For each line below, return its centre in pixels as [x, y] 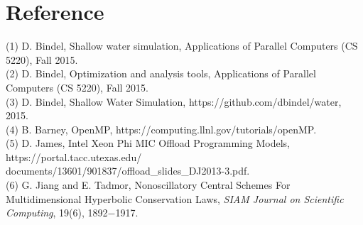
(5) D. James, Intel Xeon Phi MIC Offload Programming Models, [148, 143]
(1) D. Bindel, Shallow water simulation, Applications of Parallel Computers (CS [182, 46]
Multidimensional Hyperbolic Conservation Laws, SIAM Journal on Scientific [175, 198]
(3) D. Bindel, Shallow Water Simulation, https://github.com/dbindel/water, [174, 101]
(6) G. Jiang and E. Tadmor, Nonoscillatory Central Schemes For [148, 185]
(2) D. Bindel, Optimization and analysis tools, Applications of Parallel [161, 73]
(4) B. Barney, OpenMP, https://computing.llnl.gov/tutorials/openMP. [161, 129]
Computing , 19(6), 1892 [57, 213]
